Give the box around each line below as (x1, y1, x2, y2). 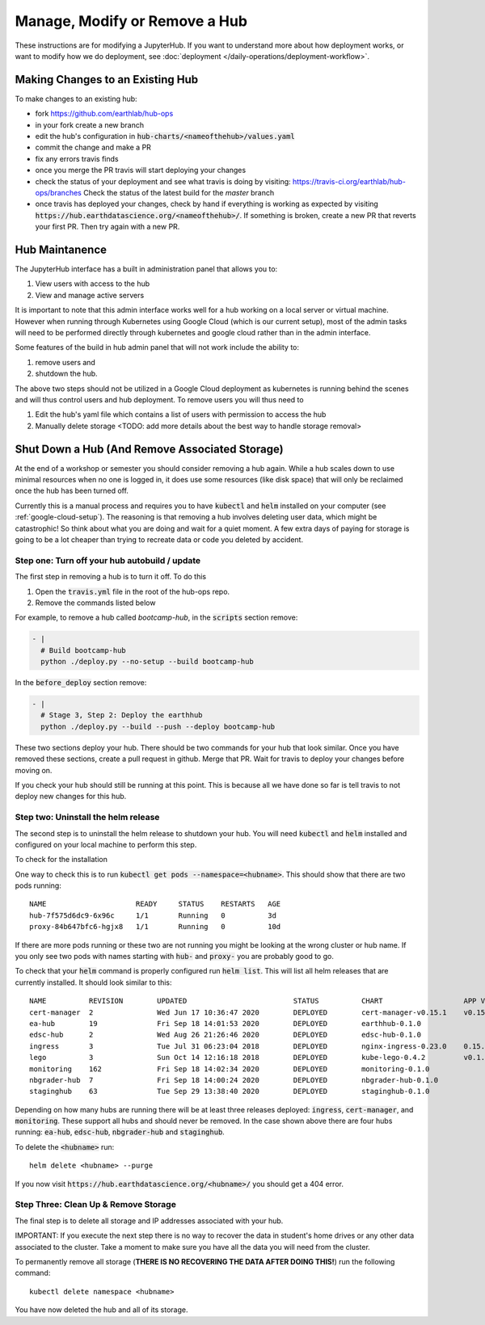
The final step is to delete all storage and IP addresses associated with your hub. (15, 1216, 284, 1226)
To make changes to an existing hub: (15, 94, 137, 103)
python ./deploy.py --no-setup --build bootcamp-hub (40, 657, 254, 667)
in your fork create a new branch (35, 120, 145, 129)
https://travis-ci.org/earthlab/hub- (292, 176, 406, 186)
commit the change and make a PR (35, 142, 151, 153)
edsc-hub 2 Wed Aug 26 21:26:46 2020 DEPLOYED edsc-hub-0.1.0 (29, 1030, 422, 1040)
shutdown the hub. (35, 368, 98, 379)
